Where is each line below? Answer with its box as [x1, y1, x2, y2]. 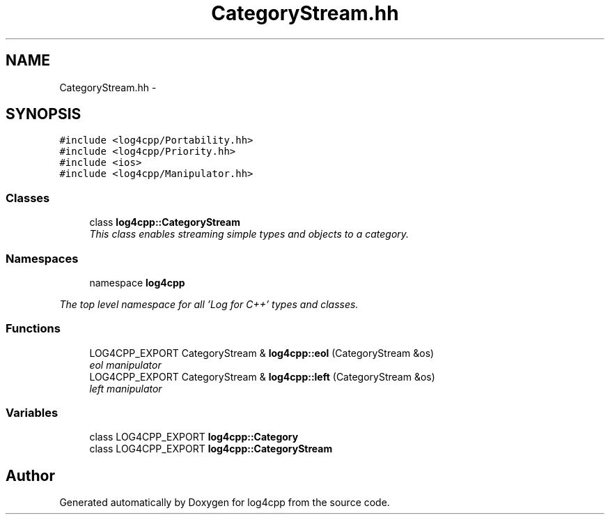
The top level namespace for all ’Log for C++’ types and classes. [59, 298, 359, 310]
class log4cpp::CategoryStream [89, 216, 240, 229]
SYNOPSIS [6, 105, 81, 123]
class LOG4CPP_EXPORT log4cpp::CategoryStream [89, 443, 333, 455]
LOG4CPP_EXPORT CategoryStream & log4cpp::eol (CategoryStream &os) [89, 346, 435, 359]
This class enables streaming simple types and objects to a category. [89, 228, 409, 240]
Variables [6, 406, 58, 420]
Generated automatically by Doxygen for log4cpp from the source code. [59, 496, 390, 509]
